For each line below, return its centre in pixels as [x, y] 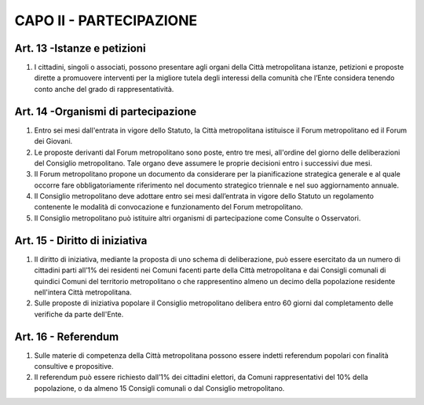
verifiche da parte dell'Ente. [79, 314]
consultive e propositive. [74, 367]
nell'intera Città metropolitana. [83, 292]
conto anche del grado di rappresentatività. [104, 89]
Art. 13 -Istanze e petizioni [80, 48]
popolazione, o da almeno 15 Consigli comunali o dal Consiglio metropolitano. [159, 388]
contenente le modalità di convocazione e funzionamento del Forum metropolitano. [168, 207]
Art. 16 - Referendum [67, 336]
